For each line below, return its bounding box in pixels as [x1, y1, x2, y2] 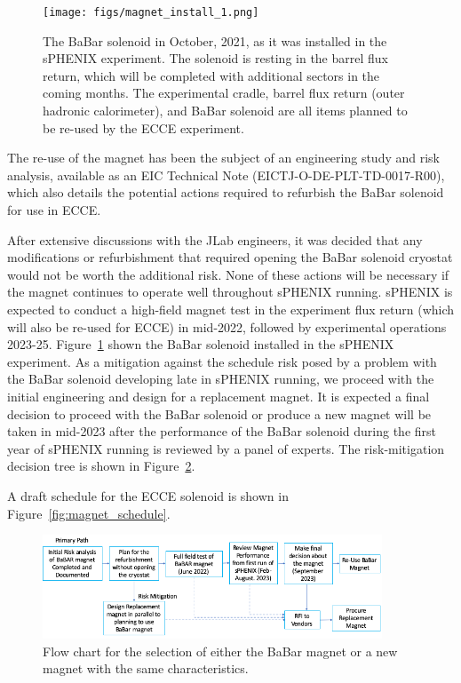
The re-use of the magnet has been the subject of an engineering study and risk [7, 148, 440, 167]
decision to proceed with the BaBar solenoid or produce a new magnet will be [7, 404, 432, 423]
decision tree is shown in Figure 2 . [7, 457, 195, 475]
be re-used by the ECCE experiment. [43, 118, 244, 137]
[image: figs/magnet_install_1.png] [43, 6, 259, 19]
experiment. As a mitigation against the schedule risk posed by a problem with [7, 352, 437, 370]
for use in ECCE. [7, 201, 101, 218]
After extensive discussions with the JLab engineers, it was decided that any [7, 230, 423, 249]
